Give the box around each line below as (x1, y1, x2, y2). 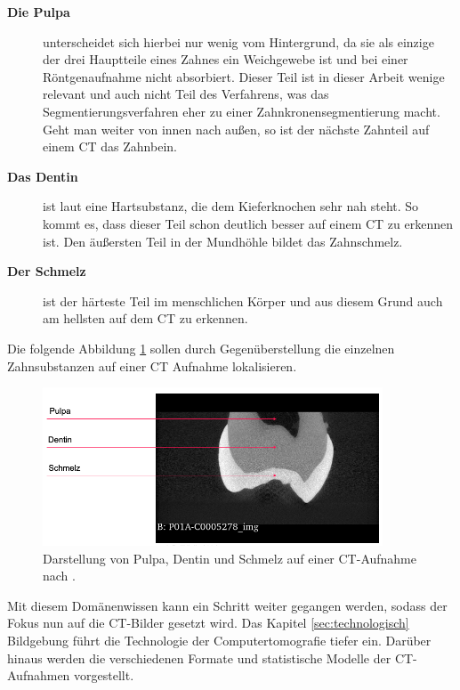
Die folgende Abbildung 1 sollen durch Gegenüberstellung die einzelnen (7, 338, 395, 357)
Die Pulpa (7, 3, 70, 20)
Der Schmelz (7, 262, 86, 280)
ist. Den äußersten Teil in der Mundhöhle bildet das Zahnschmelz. (43, 231, 403, 250)
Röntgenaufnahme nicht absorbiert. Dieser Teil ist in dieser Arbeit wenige (43, 67, 445, 85)
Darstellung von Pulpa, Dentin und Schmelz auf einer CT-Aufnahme (43, 548, 416, 567)
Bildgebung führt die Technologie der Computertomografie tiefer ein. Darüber (7, 631, 432, 649)
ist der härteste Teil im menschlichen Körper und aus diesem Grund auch (43, 291, 443, 310)
